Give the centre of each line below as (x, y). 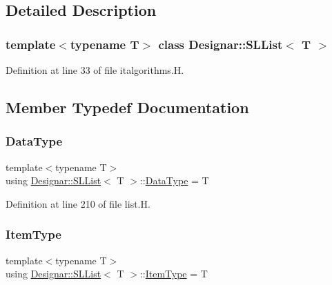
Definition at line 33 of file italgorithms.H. (95, 70)
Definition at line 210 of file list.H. (78, 203)
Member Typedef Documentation (127, 107)
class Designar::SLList (221, 44)
